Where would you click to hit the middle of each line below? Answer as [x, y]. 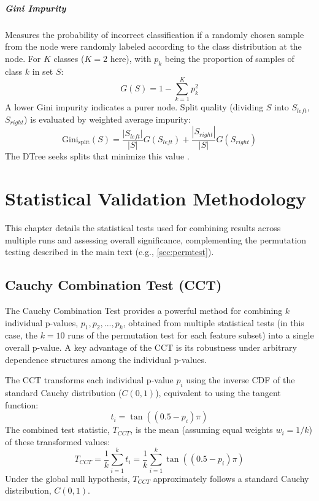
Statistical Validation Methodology [156, 198]
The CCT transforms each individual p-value [89, 380]
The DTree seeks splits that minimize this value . [97, 156]
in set [43, 71]
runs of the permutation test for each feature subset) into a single [191, 335]
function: [22, 404]
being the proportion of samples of [229, 58]
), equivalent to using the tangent [218, 393]
